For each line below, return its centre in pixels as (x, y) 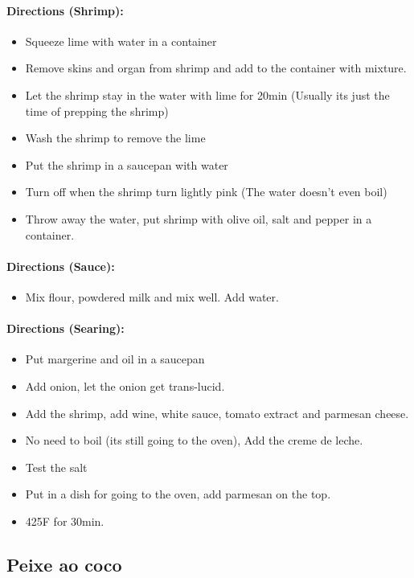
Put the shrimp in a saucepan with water (127, 164)
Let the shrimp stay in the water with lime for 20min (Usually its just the (207, 94)
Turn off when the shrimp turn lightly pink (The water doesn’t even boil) (206, 192)
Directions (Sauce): (61, 266)
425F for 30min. (65, 521)
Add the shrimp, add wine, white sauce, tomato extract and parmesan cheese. (217, 413)
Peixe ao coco (64, 564)
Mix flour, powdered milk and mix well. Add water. (152, 296)
